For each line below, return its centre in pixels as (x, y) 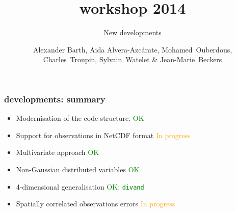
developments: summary (55, 99)
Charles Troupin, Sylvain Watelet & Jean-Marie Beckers (133, 59)
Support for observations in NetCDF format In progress (103, 135)
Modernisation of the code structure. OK (80, 118)
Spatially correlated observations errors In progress (96, 204)
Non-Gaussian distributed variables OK (78, 169)
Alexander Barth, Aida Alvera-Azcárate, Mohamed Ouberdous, (133, 49)
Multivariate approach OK (58, 152)
